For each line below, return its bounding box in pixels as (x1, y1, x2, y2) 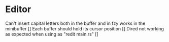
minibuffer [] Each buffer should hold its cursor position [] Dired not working (5, 25, 164, 31)
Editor (5, 4, 31, 15)
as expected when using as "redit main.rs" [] (5, 31, 99, 37)
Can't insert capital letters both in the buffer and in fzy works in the (5, 20, 146, 26)
